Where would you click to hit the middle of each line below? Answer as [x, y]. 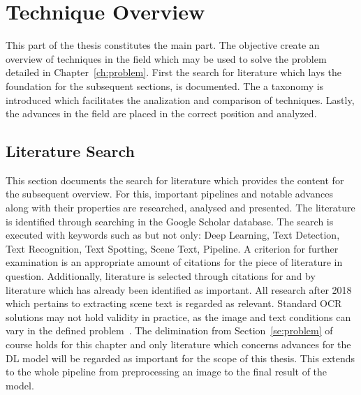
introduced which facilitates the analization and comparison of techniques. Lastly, [180, 99]
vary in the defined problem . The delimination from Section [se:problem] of [169, 330]
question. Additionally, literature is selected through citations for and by [161, 276]
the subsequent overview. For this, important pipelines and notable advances [169, 194]
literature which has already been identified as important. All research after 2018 [179, 289]
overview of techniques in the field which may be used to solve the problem [166, 58]
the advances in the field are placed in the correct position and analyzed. [161, 113]
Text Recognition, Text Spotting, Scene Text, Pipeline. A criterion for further [172, 248]
